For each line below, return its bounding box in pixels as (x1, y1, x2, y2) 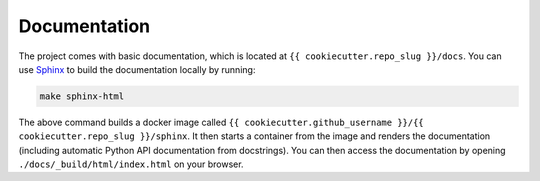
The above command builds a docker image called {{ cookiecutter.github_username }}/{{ (18, 116, 424, 128)
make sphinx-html (39, 90, 125, 102)
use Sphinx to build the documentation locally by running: (18, 63, 256, 75)
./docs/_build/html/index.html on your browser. (18, 158, 244, 170)
